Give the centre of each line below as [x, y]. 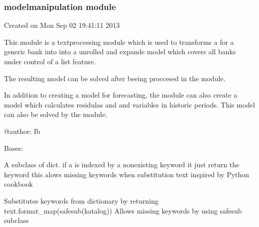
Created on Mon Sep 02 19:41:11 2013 [62, 25]
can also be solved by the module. [56, 114]
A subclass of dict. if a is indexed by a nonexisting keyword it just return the [122, 165]
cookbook [18, 184]
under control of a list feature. [50, 61]
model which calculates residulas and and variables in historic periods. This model [129, 104]
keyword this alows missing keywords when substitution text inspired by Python [127, 174]
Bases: [14, 148]
